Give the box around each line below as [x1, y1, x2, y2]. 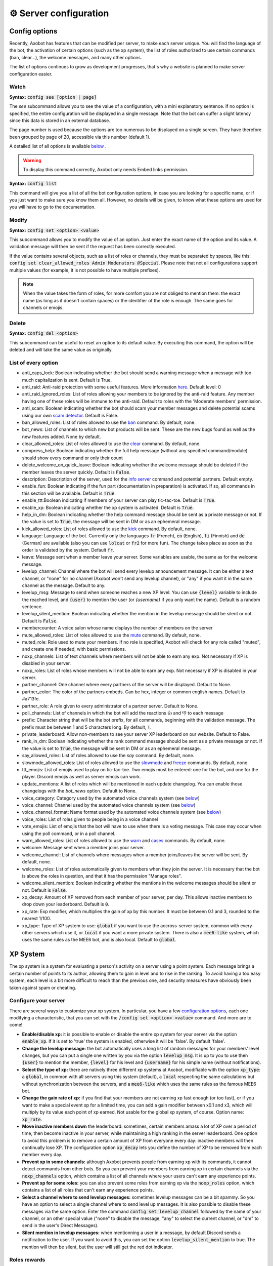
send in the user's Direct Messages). [22, 1222, 99, 1229]
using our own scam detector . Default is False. [22, 412, 119, 418]
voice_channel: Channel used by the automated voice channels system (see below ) [22, 802, 196, 808]
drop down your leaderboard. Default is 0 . [22, 901, 110, 907]
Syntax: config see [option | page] [9, 94, 97, 100]
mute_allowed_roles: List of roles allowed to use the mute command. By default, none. [22, 632, 201, 638]
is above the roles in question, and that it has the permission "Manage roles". [22, 873, 182, 879]
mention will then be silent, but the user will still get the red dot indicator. [22, 1244, 173, 1250]
